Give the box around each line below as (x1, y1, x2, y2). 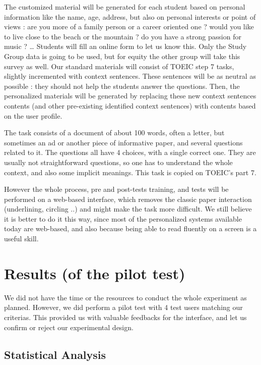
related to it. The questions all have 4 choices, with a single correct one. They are (4, 147, 256, 158)
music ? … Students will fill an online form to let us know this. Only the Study (4, 41, 247, 51)
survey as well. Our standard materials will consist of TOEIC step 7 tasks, (4, 61, 234, 71)
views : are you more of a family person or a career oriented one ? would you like (4, 21, 254, 32)
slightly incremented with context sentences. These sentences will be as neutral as (4, 71, 256, 81)
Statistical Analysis (4, 346, 106, 362)
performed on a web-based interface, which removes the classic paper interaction (4, 193, 252, 204)
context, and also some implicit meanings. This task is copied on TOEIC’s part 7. (4, 167, 256, 177)
